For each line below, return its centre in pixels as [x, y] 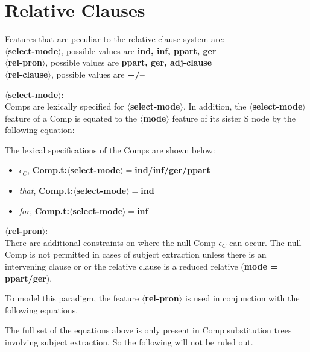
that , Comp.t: [46, 190]
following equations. [42, 310]
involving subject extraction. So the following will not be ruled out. [129, 342]
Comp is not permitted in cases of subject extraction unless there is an [136, 254]
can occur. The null [265, 242]
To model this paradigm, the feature [72, 298]
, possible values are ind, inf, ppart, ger [139, 50]
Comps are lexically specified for [65, 106]
